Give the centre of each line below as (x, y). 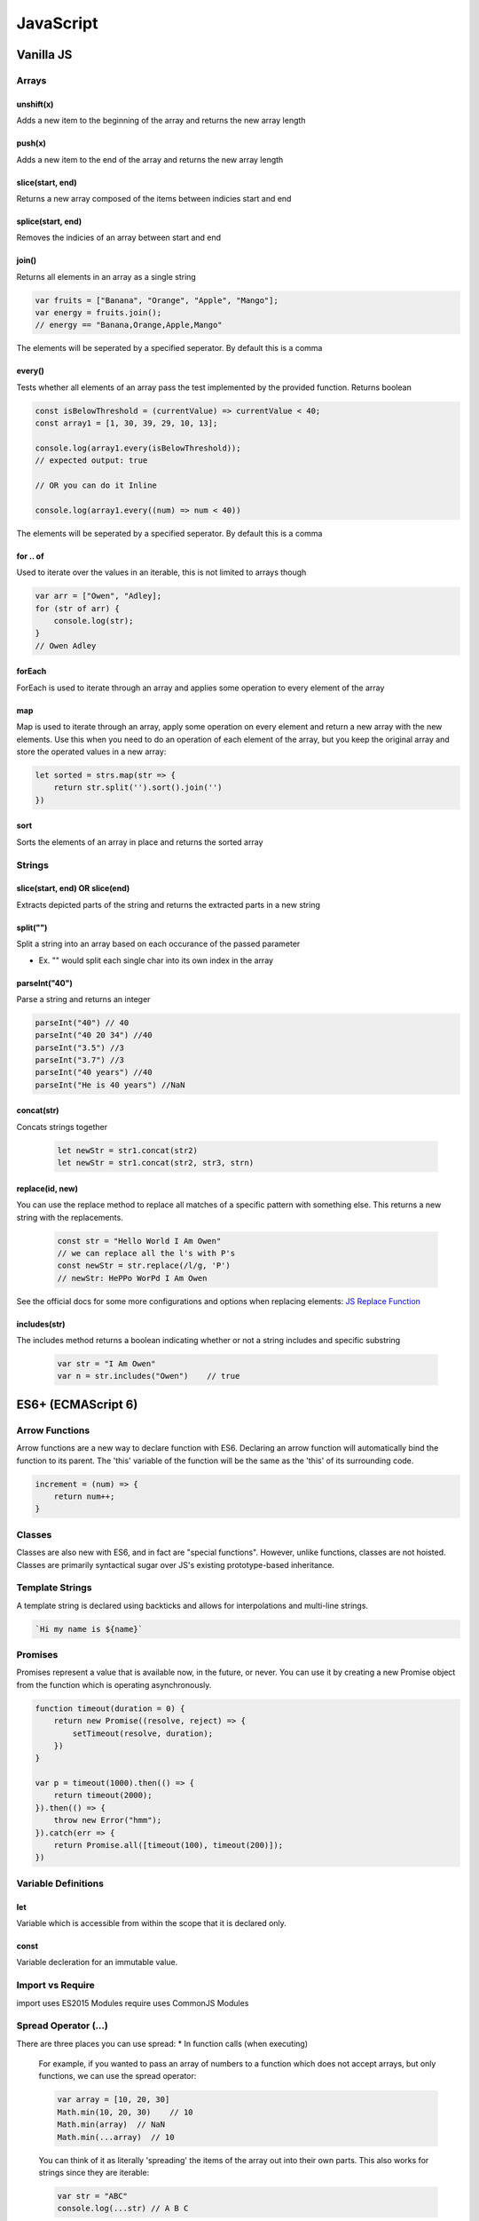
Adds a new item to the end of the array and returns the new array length (150, 159)
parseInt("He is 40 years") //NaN (110, 1085)
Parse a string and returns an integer (83, 999)
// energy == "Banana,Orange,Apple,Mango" (129, 325)
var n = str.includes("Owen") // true (149, 1376)
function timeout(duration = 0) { (110, 1708)
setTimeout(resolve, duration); (142, 1733)
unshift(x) (35, 104)
